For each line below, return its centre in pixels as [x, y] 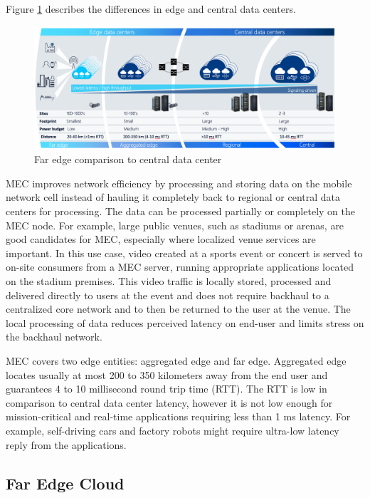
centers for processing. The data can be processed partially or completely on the [180, 211]
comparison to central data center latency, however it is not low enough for [169, 402]
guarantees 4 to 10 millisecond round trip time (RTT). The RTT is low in [166, 389]
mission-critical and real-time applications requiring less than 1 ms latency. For [178, 416]
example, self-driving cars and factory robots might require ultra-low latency [173, 430]
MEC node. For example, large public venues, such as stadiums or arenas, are [175, 225]
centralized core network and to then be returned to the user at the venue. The [178, 309]
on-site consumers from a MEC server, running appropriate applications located [180, 267]
